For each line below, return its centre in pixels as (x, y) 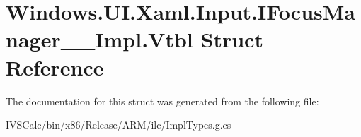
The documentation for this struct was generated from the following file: (162, 101)
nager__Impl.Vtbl (99, 39)
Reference (55, 67)
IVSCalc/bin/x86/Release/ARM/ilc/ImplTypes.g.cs (119, 125)
